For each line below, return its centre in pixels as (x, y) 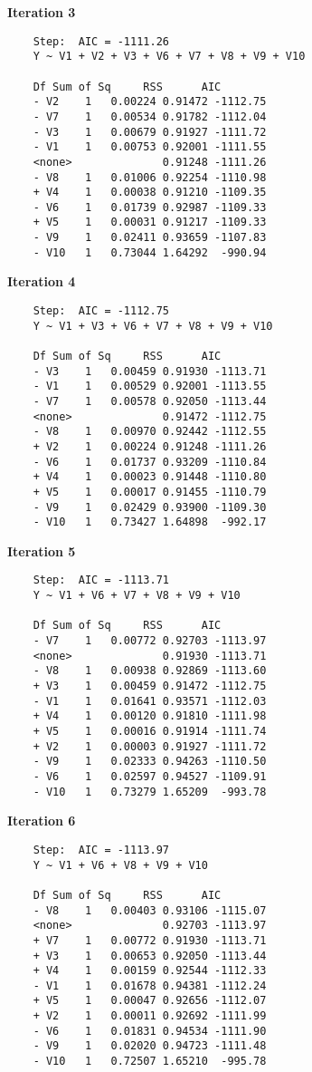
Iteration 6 (42, 821)
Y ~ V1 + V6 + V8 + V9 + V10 (120, 865)
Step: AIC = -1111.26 (101, 41)
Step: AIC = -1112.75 (101, 311)
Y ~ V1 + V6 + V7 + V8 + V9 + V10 (137, 596)
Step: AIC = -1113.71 (101, 580)
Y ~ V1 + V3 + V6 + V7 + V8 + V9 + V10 (153, 326)
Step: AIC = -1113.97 (101, 850)
